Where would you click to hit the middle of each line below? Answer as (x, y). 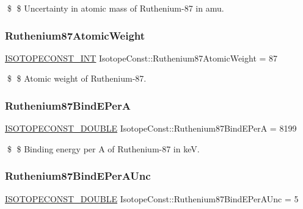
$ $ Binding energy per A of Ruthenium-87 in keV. (103, 148)
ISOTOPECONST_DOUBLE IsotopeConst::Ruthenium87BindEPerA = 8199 (151, 128)
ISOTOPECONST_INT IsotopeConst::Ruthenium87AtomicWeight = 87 (141, 58)
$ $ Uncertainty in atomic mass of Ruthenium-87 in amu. (115, 8)
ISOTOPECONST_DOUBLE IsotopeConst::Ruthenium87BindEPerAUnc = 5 (152, 198)
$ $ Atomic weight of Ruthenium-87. (77, 78)
